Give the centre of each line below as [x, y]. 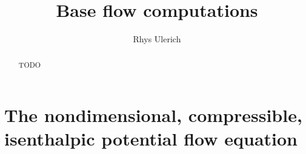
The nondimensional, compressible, [153, 115]
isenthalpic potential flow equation [151, 139]
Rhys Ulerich [157, 39]
